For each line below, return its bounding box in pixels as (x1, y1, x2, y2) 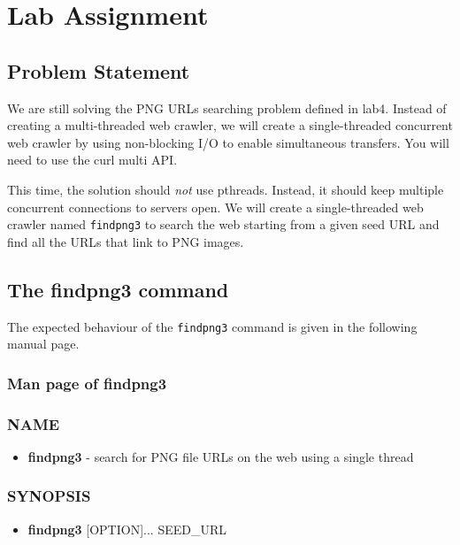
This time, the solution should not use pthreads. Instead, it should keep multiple (7, 180, 444, 198)
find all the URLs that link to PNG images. (7, 232, 244, 250)
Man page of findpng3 (7, 372, 167, 394)
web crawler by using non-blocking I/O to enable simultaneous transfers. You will (7, 133, 449, 151)
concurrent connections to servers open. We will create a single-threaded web (7, 197, 424, 216)
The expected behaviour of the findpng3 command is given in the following (7, 317, 418, 335)
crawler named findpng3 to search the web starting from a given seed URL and (7, 215, 440, 234)
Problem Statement (7, 57, 190, 84)
